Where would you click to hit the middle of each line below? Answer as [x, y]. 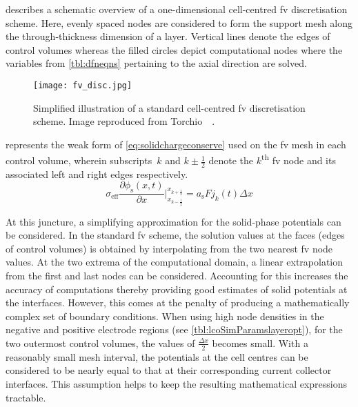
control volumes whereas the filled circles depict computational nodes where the [174, 49]
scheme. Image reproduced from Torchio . [124, 121]
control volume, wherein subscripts [79, 160]
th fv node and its [299, 159]
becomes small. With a [260, 343]
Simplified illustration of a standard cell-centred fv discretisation [169, 107]
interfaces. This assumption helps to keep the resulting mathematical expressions [177, 383]
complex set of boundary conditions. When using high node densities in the [165, 316]
